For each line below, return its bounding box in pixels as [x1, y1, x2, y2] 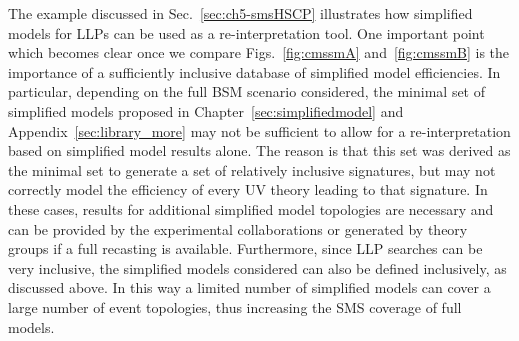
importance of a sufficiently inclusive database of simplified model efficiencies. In [8, 61, 501, 82]
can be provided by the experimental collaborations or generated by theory [8, 218, 468, 239]
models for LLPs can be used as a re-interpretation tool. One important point [8, 22, 485, 43]
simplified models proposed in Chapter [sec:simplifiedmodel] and [8, 100, 404, 121]
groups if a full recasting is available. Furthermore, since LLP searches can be [8, 238, 483, 259]
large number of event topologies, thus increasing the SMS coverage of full [8, 296, 462, 317]
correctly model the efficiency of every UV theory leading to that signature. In [8, 179, 488, 200]
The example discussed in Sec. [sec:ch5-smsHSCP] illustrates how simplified [8, 3, 473, 23]
